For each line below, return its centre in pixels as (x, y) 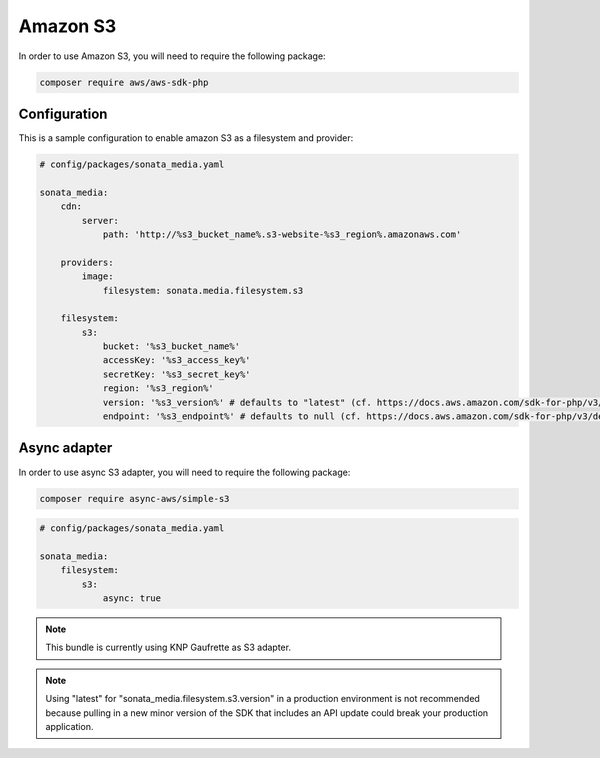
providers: (87, 262)
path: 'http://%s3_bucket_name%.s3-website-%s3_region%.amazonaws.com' (282, 234)
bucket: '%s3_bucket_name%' (171, 346)
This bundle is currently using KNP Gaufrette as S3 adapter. (168, 647)
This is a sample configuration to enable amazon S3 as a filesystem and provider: (186, 138)
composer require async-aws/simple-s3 (134, 498)
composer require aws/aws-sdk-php (124, 82)
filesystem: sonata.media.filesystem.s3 (203, 290)
